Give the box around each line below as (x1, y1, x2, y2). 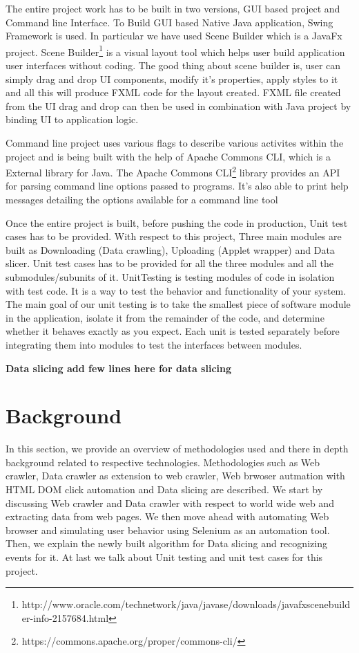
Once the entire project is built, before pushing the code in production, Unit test (6, 215, 348, 230)
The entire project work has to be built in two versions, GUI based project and (6, 1, 340, 15)
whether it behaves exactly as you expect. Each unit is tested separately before (6, 324, 340, 338)
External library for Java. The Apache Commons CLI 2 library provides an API (6, 163, 340, 179)
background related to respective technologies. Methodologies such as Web (6, 454, 320, 469)
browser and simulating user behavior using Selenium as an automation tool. (6, 522, 330, 537)
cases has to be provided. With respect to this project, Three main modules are (6, 229, 342, 243)
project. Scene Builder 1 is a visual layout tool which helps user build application (6, 42, 345, 59)
